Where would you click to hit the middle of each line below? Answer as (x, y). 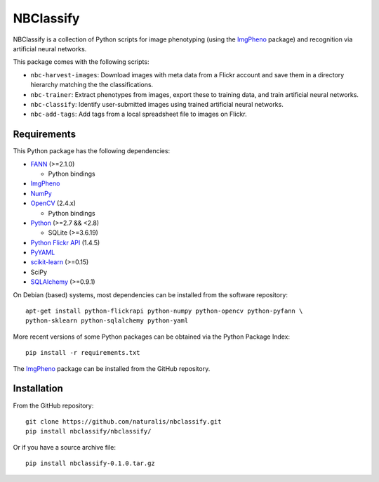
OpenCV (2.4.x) (53, 203)
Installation (38, 389)
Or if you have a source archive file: (64, 447)
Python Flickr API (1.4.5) (65, 242)
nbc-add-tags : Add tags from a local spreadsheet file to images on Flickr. (139, 114)
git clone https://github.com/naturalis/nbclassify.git (124, 421)
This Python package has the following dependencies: (92, 151)
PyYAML (43, 252)
